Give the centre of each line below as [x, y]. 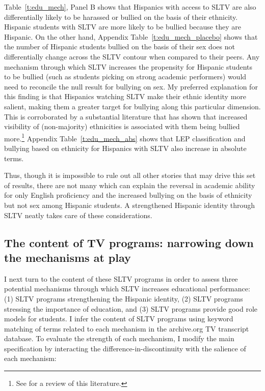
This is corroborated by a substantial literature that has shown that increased [126, 116]
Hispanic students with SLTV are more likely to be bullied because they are [123, 27]
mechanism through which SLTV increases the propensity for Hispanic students [128, 66]
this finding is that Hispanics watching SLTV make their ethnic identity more [125, 96]
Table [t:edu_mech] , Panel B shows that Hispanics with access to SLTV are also [130, 7]
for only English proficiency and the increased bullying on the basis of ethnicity [128, 195]
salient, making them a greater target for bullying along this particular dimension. [132, 106]
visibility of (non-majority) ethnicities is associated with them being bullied [122, 126]
